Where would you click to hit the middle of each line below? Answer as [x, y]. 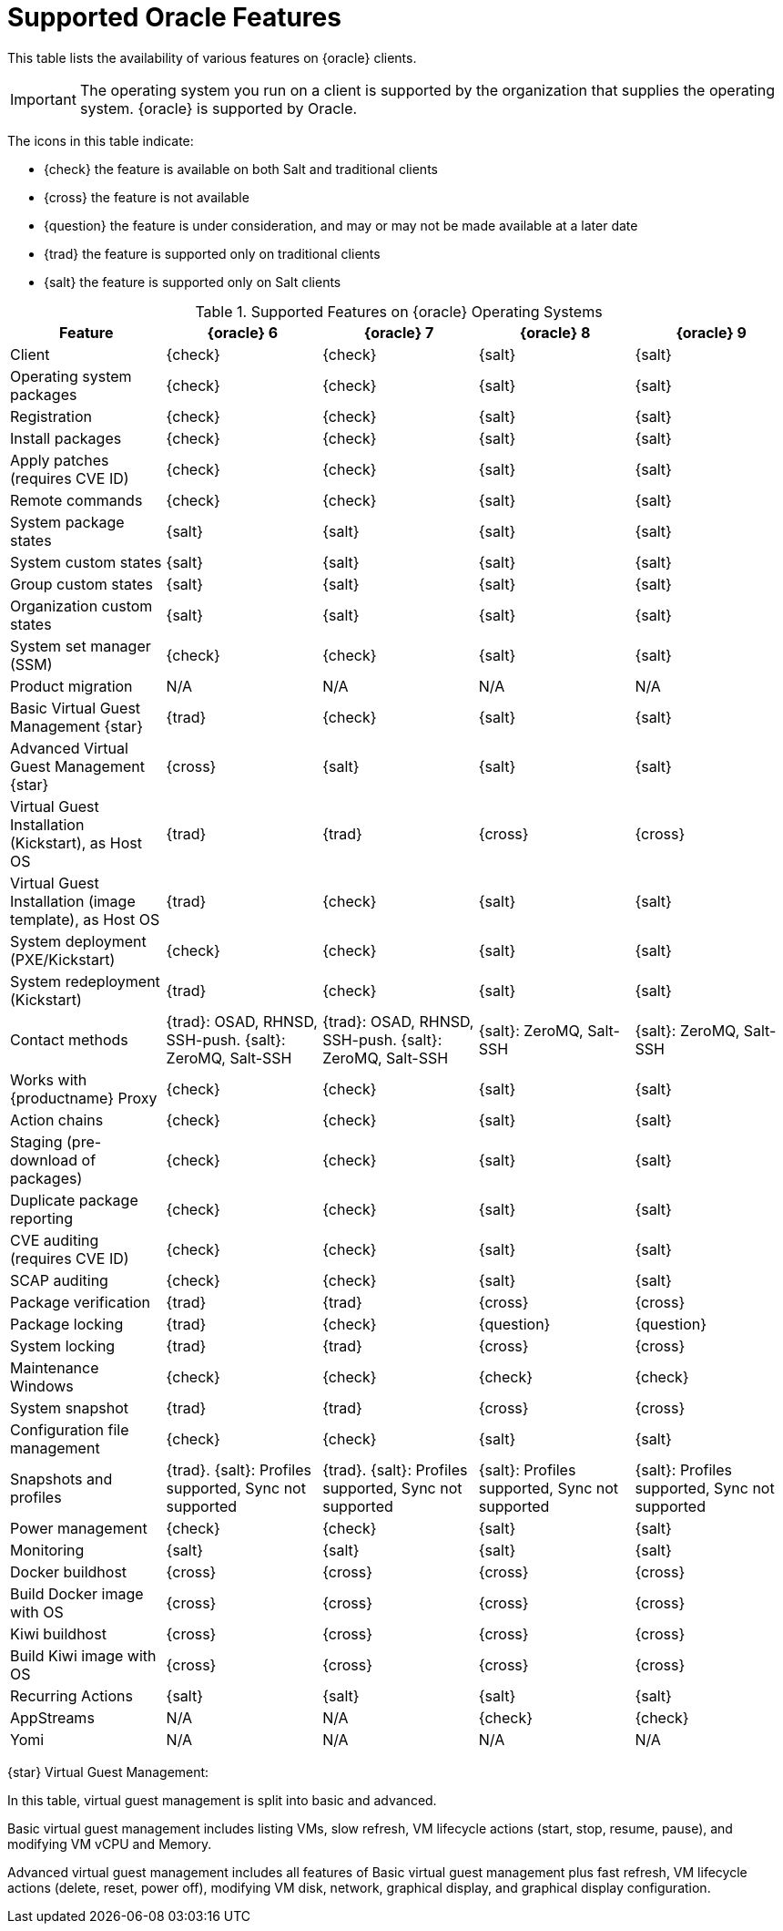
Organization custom [81, 606]
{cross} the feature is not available [147, 197]
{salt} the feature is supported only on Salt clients [193, 282]
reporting [42, 1218]
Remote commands [76, 500]
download [44, 1160]
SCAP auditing [59, 1280]
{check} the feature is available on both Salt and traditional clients [241, 169]
